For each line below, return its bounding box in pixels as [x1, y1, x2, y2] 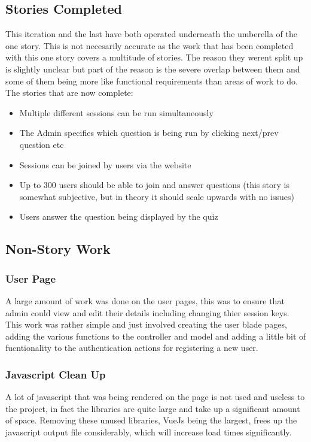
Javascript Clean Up [5, 367, 106, 382]
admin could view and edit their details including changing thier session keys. [5, 306, 289, 319]
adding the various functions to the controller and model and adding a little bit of [5, 329, 306, 342]
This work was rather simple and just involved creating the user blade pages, [5, 318, 287, 331]
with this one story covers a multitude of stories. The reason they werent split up [5, 51, 303, 63]
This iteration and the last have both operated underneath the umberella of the [5, 28, 298, 40]
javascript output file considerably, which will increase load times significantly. [5, 425, 292, 438]
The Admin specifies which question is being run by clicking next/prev [19, 126, 279, 139]
